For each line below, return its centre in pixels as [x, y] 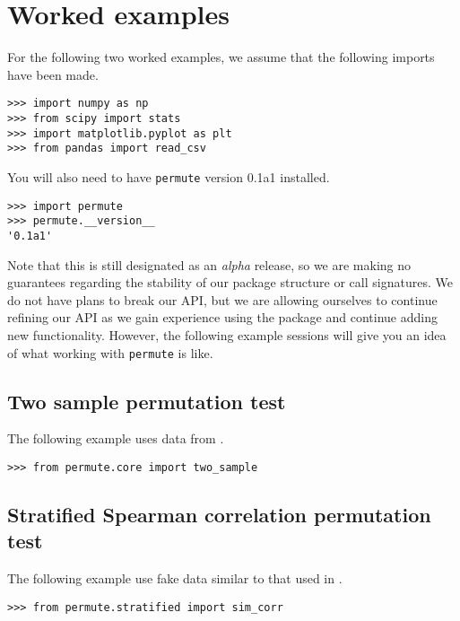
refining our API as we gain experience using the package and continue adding [222, 317]
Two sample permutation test [147, 401]
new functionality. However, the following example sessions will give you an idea [227, 334]
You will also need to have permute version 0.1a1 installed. [169, 176]
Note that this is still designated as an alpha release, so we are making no [209, 264]
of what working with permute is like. [110, 352]
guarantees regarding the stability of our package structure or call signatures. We [230, 282]
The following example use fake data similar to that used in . [175, 578]
